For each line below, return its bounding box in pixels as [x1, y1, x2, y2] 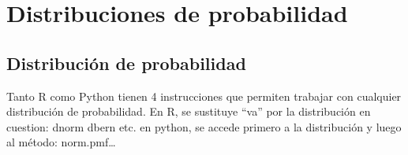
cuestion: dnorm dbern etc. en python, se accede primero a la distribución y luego [6, 118, 402, 135]
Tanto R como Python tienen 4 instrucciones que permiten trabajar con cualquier [6, 87, 402, 104]
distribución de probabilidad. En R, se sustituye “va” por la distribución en [6, 103, 371, 120]
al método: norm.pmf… [6, 134, 116, 150]
